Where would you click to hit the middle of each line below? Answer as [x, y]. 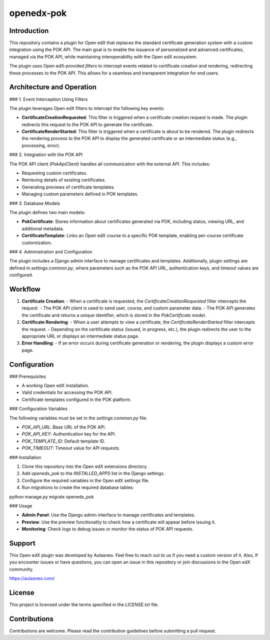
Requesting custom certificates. [54, 173]
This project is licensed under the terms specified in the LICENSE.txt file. [84, 604]
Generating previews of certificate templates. [68, 187]
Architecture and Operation [53, 87]
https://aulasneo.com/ [32, 578]
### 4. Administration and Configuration [51, 251]
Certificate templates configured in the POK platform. [76, 399]
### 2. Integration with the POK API [46, 154]
